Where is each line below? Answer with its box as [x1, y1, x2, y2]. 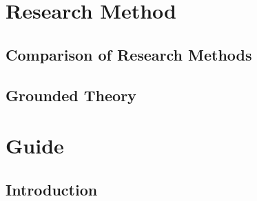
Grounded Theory [6, 84, 136, 105]
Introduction [6, 178, 98, 200]
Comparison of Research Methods [6, 43, 252, 65]
